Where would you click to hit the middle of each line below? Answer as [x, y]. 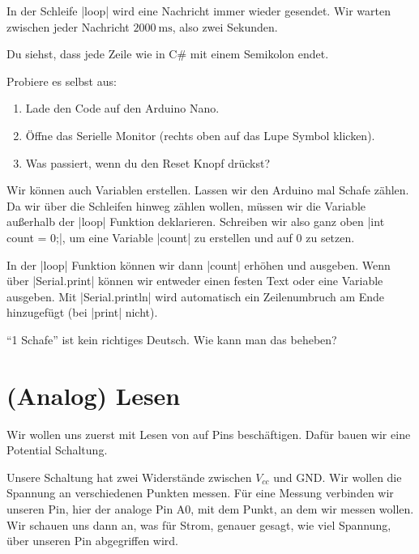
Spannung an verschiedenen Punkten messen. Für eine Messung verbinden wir [200, 493]
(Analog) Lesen [94, 395]
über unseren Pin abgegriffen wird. [93, 541]
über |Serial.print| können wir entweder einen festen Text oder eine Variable [195, 281]
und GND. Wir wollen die [338, 477]
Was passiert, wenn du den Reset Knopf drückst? [148, 162]
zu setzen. [330, 237]
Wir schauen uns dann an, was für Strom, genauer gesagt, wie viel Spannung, [199, 524]
